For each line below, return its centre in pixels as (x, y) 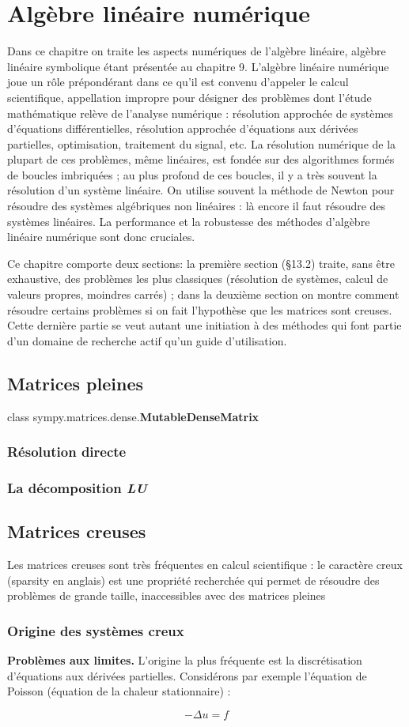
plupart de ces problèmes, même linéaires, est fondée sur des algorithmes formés (201, 159)
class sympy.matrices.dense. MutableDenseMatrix (133, 416)
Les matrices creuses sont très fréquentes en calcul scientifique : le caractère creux (205, 565)
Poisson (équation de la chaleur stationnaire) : (119, 691)
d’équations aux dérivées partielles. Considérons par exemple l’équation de (187, 675)
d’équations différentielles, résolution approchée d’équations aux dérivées (183, 128)
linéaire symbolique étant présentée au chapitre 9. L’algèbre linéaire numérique (198, 66)
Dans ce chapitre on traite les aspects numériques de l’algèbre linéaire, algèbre (197, 51)
